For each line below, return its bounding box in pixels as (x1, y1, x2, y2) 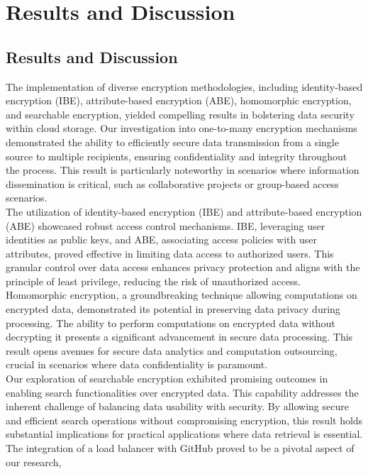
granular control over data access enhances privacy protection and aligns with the (6, 260, 360, 275)
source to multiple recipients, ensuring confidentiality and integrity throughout (6, 148, 347, 163)
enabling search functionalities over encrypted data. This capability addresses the (6, 385, 359, 399)
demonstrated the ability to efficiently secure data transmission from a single (6, 134, 339, 149)
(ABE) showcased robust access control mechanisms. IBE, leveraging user (6, 218, 325, 233)
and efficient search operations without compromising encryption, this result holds (6, 412, 363, 427)
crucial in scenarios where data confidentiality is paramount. (6, 357, 268, 372)
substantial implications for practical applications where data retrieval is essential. (6, 426, 363, 441)
